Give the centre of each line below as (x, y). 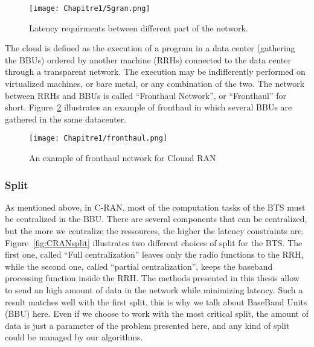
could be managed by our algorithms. (74, 337)
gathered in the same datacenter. (66, 119)
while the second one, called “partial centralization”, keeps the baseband (139, 266)
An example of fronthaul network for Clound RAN (123, 158)
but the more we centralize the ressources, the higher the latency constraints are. (155, 231)
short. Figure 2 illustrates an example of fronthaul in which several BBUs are (149, 107)
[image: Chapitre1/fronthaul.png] (98, 138)
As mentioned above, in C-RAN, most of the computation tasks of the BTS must (155, 207)
